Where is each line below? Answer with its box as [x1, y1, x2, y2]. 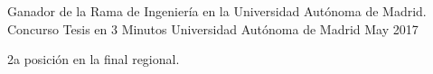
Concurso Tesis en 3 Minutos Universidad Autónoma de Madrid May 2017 [7, 19, 419, 38]
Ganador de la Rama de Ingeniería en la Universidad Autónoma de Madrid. [7, 2, 427, 20]
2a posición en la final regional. [7, 50, 180, 69]
